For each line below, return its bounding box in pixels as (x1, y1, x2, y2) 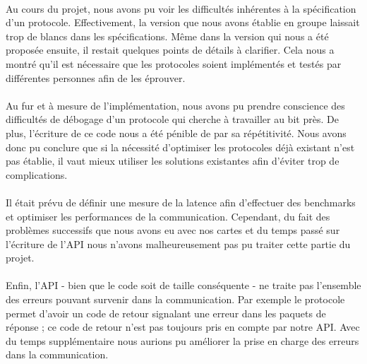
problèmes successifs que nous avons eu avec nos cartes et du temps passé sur (6, 223, 340, 237)
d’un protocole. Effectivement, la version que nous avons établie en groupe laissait (6, 15, 360, 30)
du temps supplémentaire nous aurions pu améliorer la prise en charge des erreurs (6, 333, 359, 348)
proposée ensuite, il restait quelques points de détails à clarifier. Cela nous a (6, 42, 335, 57)
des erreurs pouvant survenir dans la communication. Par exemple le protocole (6, 292, 345, 307)
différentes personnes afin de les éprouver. (6, 70, 186, 85)
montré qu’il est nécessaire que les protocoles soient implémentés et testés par (6, 56, 342, 71)
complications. (6, 167, 68, 182)
